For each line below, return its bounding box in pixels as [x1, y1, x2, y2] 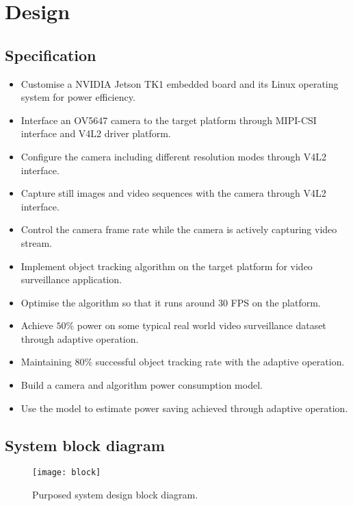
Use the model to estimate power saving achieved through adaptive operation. [21, 400, 348, 415]
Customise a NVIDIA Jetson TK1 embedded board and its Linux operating [21, 76, 339, 91]
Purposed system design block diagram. [32, 487, 198, 502]
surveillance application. [21, 272, 122, 287]
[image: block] [32, 468, 101, 478]
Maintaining [21, 354, 72, 369]
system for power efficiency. [21, 90, 135, 104]
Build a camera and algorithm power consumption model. [21, 378, 263, 392]
